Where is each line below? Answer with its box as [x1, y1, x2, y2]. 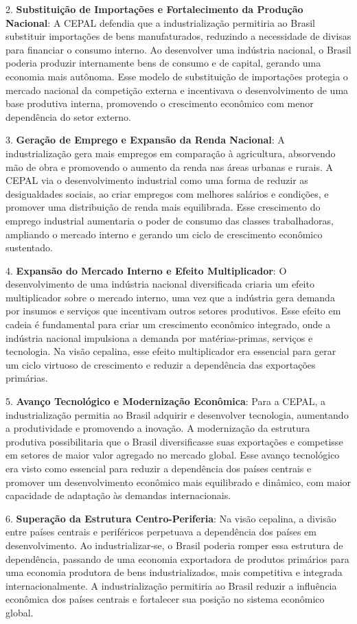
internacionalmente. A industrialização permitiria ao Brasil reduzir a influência [5, 578, 337, 592]
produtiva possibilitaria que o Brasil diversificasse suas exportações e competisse [5, 434, 343, 448]
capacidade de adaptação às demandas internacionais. [5, 488, 231, 502]
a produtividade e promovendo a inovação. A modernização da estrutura [5, 421, 310, 435]
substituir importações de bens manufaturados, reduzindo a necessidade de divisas [5, 29, 352, 43]
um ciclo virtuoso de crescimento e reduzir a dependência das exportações [5, 357, 316, 371]
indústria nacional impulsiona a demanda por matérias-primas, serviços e [5, 330, 313, 345]
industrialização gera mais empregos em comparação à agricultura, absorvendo [5, 146, 336, 160]
